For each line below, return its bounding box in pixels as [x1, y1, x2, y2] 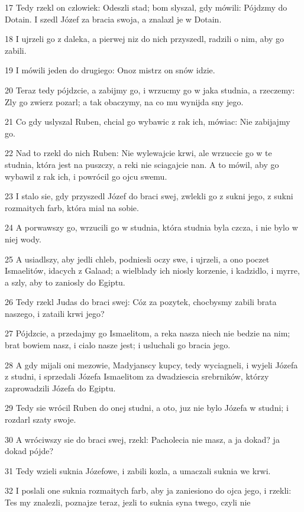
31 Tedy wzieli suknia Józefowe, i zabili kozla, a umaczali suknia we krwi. [5, 464, 271, 477]
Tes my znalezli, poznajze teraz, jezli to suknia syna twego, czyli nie [5, 496, 251, 508]
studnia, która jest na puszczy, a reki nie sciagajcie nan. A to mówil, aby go [5, 158, 279, 170]
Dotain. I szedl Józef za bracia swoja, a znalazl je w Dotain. [5, 12, 222, 25]
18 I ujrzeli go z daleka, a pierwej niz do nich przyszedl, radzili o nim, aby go [5, 33, 284, 45]
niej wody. [5, 232, 41, 245]
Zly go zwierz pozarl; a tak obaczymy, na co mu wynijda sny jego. [5, 95, 244, 108]
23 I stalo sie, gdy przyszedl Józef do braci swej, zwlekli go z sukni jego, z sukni [5, 190, 293, 202]
